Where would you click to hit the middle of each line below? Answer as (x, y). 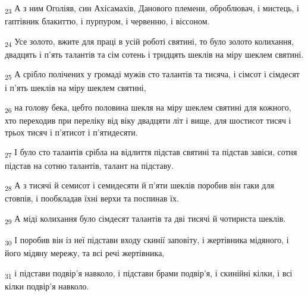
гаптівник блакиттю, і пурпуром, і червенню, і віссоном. (107, 21)
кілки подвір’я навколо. (47, 286)
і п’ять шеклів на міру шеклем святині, (76, 87)
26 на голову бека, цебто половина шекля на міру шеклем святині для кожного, (148, 108)
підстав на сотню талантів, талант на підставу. (89, 165)
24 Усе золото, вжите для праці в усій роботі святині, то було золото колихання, (150, 42)
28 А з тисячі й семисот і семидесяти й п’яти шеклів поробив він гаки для (139, 186)
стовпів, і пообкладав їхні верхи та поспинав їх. (92, 198)
